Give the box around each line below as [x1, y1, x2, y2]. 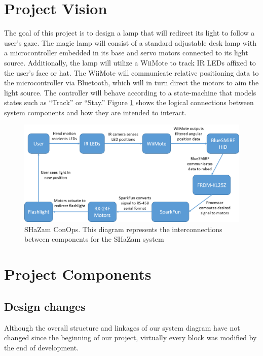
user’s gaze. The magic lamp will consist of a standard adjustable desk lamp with [4, 37, 256, 48]
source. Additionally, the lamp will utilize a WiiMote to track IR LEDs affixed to [4, 57, 256, 68]
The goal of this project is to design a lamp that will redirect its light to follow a [4, 27, 255, 38]
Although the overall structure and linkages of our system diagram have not [4, 322, 240, 333]
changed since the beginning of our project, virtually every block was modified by [4, 332, 257, 343]
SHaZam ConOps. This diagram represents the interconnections [24, 223, 222, 234]
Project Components [4, 264, 152, 284]
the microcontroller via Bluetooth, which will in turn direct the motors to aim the [4, 77, 259, 88]
